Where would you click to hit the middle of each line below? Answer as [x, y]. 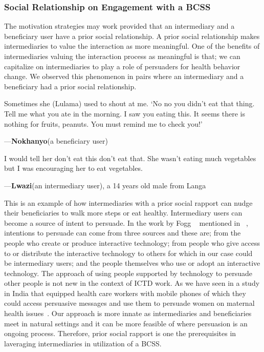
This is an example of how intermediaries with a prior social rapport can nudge [128, 202]
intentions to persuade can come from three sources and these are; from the [123, 233]
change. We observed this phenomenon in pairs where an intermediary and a [124, 76]
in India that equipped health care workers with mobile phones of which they [125, 293]
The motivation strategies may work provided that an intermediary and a [119, 26]
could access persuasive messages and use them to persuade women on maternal [129, 303]
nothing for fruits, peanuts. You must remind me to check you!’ [103, 123]
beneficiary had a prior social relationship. [70, 86]
